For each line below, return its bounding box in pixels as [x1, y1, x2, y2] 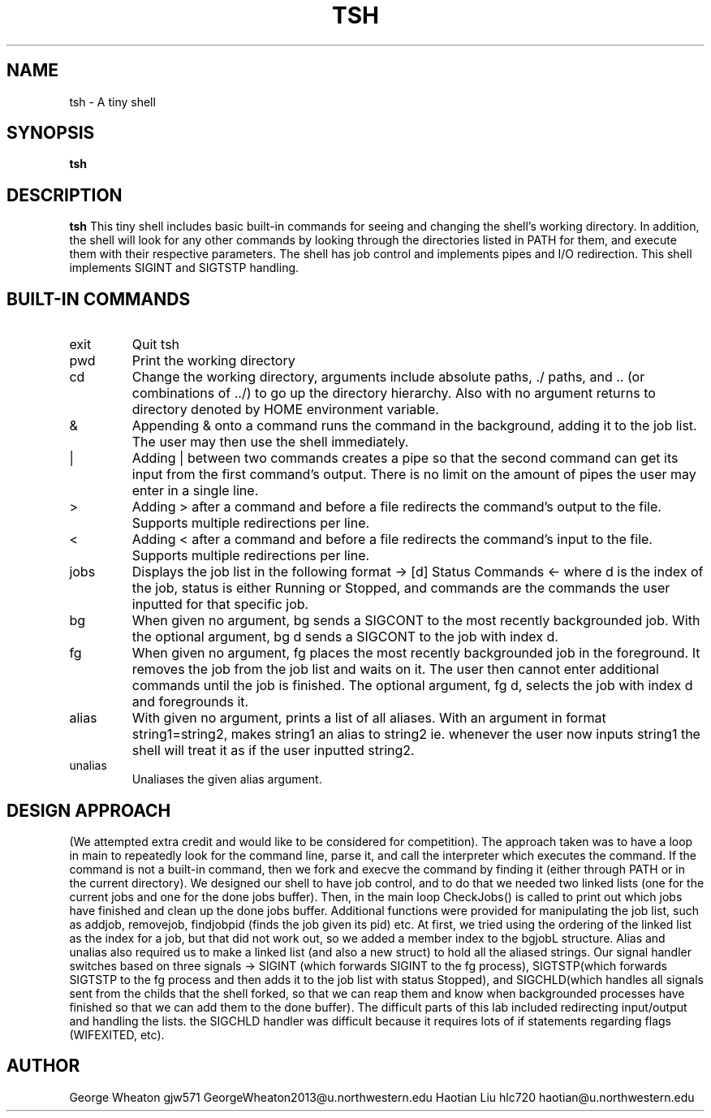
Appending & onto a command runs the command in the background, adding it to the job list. [131, 417, 697, 434]
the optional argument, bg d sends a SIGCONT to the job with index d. [131, 628, 558, 645]
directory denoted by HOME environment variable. [131, 401, 439, 418]
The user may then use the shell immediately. [131, 434, 409, 451]
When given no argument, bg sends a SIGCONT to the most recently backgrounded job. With [131, 612, 700, 629]
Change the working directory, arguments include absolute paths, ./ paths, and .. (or [131, 369, 645, 386]
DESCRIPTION [6, 184, 123, 205]
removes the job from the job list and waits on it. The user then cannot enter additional [131, 661, 659, 678]
